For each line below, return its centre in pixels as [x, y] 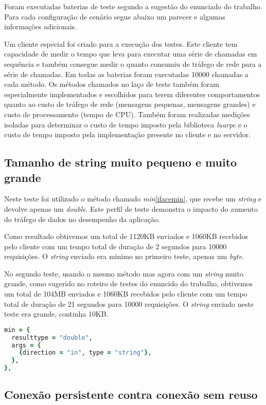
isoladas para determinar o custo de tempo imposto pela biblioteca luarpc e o [126, 124]
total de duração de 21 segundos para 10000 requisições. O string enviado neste [129, 303]
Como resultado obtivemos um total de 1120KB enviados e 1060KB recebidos [126, 236]
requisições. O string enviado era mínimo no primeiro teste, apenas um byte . [124, 256]
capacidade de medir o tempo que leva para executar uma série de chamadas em [131, 54]
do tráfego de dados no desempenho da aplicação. [82, 219]
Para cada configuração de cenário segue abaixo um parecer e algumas [115, 16]
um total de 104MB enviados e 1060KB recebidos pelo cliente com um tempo [126, 294]
